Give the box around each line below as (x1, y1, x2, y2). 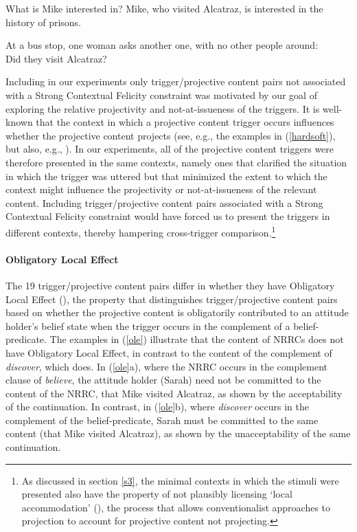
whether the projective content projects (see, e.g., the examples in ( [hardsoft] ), (5, 128, 336, 142)
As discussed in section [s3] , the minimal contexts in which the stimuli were (21, 473, 339, 487)
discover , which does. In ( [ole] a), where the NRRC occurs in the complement (5, 359, 328, 373)
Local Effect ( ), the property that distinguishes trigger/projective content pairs (5, 291, 338, 306)
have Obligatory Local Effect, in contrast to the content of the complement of (5, 345, 332, 359)
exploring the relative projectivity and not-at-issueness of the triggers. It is (5, 101, 320, 115)
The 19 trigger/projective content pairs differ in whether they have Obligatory (5, 278, 335, 292)
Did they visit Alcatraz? (5, 51, 107, 65)
